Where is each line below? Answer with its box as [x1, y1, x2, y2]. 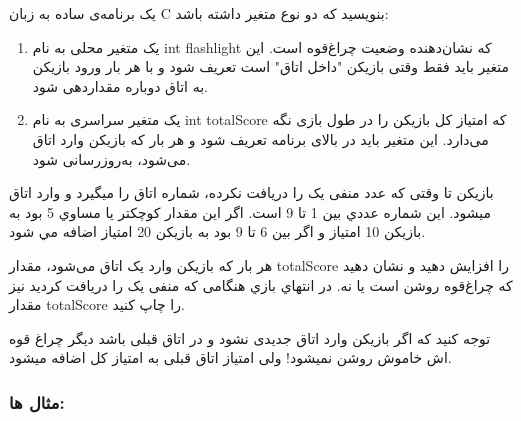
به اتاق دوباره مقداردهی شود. [32, 75, 208, 96]
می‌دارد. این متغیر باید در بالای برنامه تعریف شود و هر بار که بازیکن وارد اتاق [32, 128, 489, 149]
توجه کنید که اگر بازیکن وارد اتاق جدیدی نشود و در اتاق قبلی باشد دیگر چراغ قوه [9, 327, 491, 348]
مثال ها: [9, 389, 65, 414]
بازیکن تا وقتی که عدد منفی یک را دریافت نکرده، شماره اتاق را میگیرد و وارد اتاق [9, 182, 494, 203]
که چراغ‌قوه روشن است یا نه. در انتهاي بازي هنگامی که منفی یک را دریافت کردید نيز [9, 274, 513, 295]
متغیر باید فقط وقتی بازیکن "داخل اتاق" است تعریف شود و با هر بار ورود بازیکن [32, 56, 509, 77]
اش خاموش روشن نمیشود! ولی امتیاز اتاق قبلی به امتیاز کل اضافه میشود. [9, 347, 452, 368]
